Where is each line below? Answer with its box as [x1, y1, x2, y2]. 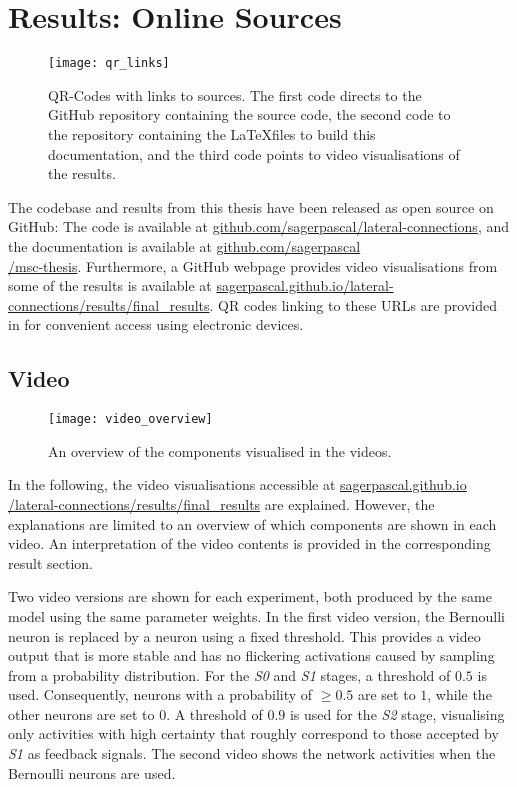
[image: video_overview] [48, 412, 213, 427]
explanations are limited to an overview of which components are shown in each [8, 513, 497, 534]
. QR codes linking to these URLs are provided [209, 294, 498, 315]
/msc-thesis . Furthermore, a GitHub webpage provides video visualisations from [8, 255, 498, 276]
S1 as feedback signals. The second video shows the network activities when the [8, 743, 496, 764]
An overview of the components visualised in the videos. [48, 440, 392, 461]
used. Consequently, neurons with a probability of [8, 684, 313, 705]
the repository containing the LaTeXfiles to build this [48, 123, 376, 144]
